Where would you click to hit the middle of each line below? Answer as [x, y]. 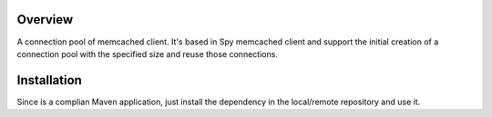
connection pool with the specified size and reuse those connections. [147, 54]
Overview [45, 19]
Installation [49, 80]
